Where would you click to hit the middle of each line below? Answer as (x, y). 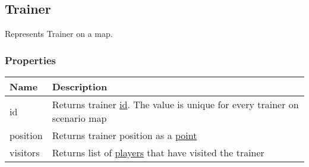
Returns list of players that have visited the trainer (158, 153)
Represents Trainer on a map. (59, 34)
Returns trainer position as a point (124, 136)
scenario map (79, 118)
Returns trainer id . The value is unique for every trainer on (175, 105)
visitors (25, 153)
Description (80, 87)
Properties (30, 60)
